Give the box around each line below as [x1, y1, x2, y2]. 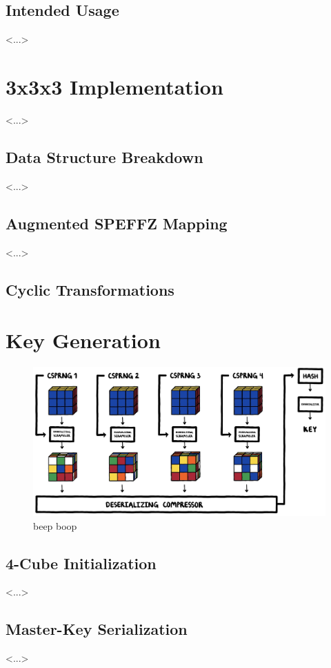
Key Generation [6, 326, 161, 354]
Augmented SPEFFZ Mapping [6, 212, 228, 233]
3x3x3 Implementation [6, 72, 223, 100]
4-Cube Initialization [6, 552, 157, 573]
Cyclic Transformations [6, 278, 174, 300]
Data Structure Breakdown [6, 146, 203, 167]
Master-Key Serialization [6, 618, 188, 640]
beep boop [33, 518, 77, 533]
